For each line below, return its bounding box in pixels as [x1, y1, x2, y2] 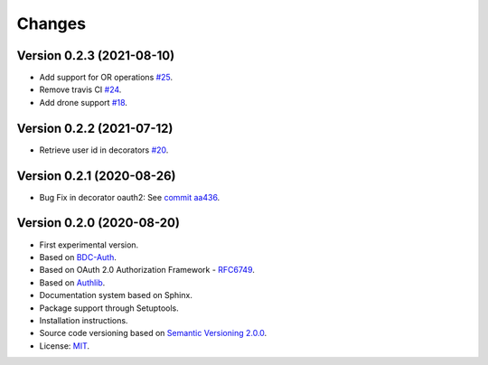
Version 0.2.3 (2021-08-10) [16, 48, 175, 63]
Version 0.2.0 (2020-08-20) [16, 215, 181, 230]
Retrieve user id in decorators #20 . [39, 145, 169, 155]
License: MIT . [39, 340, 90, 351]
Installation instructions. [39, 314, 128, 325]
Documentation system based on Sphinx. [39, 290, 193, 301]
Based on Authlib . [39, 276, 106, 288]
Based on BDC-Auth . [39, 251, 117, 262]
